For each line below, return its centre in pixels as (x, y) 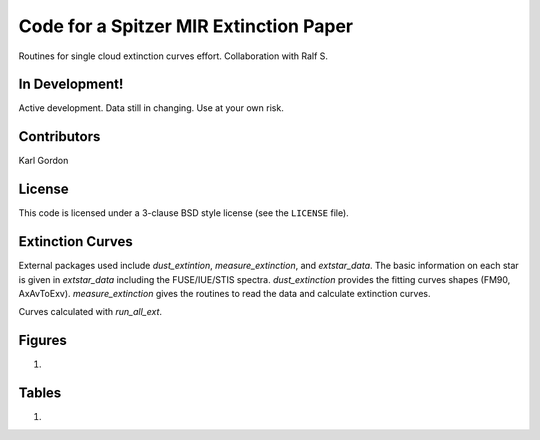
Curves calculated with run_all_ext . (90, 312)
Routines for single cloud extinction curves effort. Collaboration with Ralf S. (173, 56)
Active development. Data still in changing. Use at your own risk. (151, 108)
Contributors (59, 136)
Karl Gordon (43, 161)
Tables (40, 393)
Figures (42, 340)
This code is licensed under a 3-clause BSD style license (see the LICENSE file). (183, 213)
